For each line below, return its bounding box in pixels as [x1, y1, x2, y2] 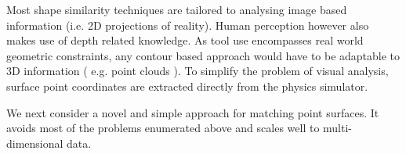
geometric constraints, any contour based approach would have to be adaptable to [6, 47, 401, 63]
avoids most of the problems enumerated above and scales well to [6, 120, 320, 136]
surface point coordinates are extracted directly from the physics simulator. [6, 77, 368, 94]
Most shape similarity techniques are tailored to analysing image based [6, 2, 347, 17]
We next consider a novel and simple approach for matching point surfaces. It [6, 104, 379, 120]
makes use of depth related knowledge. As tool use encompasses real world [6, 32, 364, 48]
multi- [323, 120, 353, 136]
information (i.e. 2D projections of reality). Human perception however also [6, 16, 369, 33]
